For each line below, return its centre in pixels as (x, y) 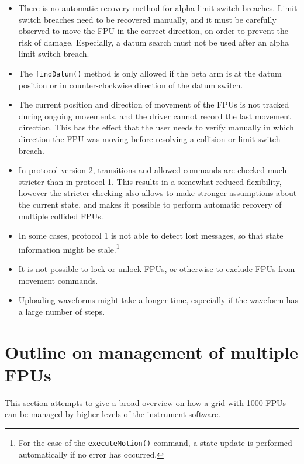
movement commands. (58, 280)
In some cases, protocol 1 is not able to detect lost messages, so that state (151, 236)
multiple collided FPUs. (61, 216)
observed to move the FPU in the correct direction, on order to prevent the (153, 31)
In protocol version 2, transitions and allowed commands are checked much (153, 170)
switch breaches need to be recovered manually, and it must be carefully (147, 19)
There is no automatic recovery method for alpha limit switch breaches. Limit (158, 8)
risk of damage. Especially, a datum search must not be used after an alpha (154, 42)
